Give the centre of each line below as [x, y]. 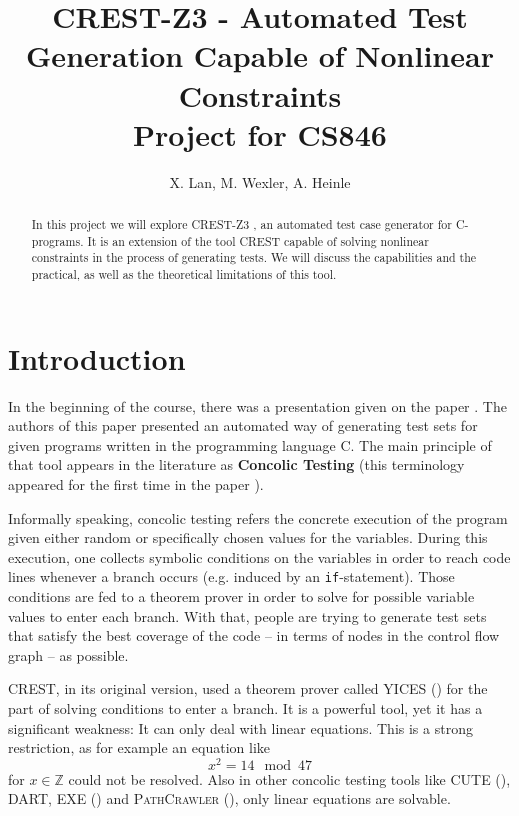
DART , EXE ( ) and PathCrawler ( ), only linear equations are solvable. [229, 798]
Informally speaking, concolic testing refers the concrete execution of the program [258, 517]
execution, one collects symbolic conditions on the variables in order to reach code [259, 556]
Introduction [97, 357]
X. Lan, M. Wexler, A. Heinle [260, 181]
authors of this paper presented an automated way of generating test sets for [243, 425]
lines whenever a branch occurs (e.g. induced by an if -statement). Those [231, 576]
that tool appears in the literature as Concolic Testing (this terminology [236, 464]
